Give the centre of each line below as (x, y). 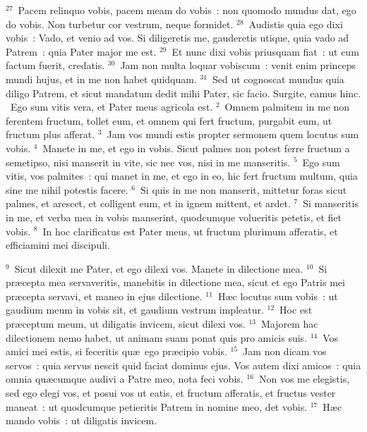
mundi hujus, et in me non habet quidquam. (101, 79)
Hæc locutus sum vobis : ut (278, 296)
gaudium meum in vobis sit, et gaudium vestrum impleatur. (135, 310)
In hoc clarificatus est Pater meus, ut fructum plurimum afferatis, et (190, 231)
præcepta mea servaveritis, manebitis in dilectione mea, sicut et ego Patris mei (175, 282)
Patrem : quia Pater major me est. (81, 51)
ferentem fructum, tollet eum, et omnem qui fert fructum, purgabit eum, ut (169, 120)
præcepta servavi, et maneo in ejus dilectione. (104, 296)
